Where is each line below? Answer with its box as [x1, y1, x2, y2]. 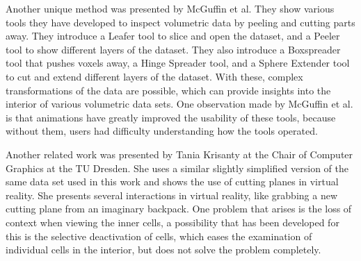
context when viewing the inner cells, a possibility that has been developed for [6, 214, 339, 229]
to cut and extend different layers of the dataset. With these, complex [6, 69, 303, 83]
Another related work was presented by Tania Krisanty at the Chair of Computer [6, 146, 353, 161]
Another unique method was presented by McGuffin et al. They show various [6, 1, 335, 15]
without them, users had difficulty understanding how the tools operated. [6, 124, 318, 138]
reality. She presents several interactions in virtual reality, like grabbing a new [6, 187, 338, 202]
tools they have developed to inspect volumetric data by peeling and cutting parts [6, 15, 355, 29]
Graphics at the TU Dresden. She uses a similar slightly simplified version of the [6, 160, 348, 175]
